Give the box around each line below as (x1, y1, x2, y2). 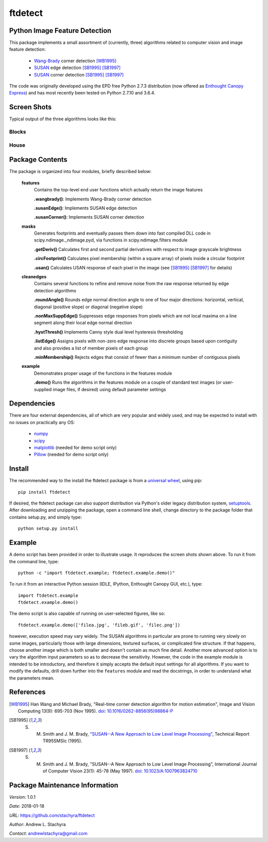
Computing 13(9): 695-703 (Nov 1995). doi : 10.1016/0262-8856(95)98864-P (18, 708, 173, 714)
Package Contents (9, 156, 67, 164)
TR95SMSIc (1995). (43, 738, 82, 744)
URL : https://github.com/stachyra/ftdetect (9, 812, 95, 818)
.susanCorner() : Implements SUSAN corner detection (34, 214, 144, 220)
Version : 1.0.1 (9, 794, 36, 800)
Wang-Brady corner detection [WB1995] (34, 58, 117, 64)
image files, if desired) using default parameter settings (53, 386, 166, 392)
